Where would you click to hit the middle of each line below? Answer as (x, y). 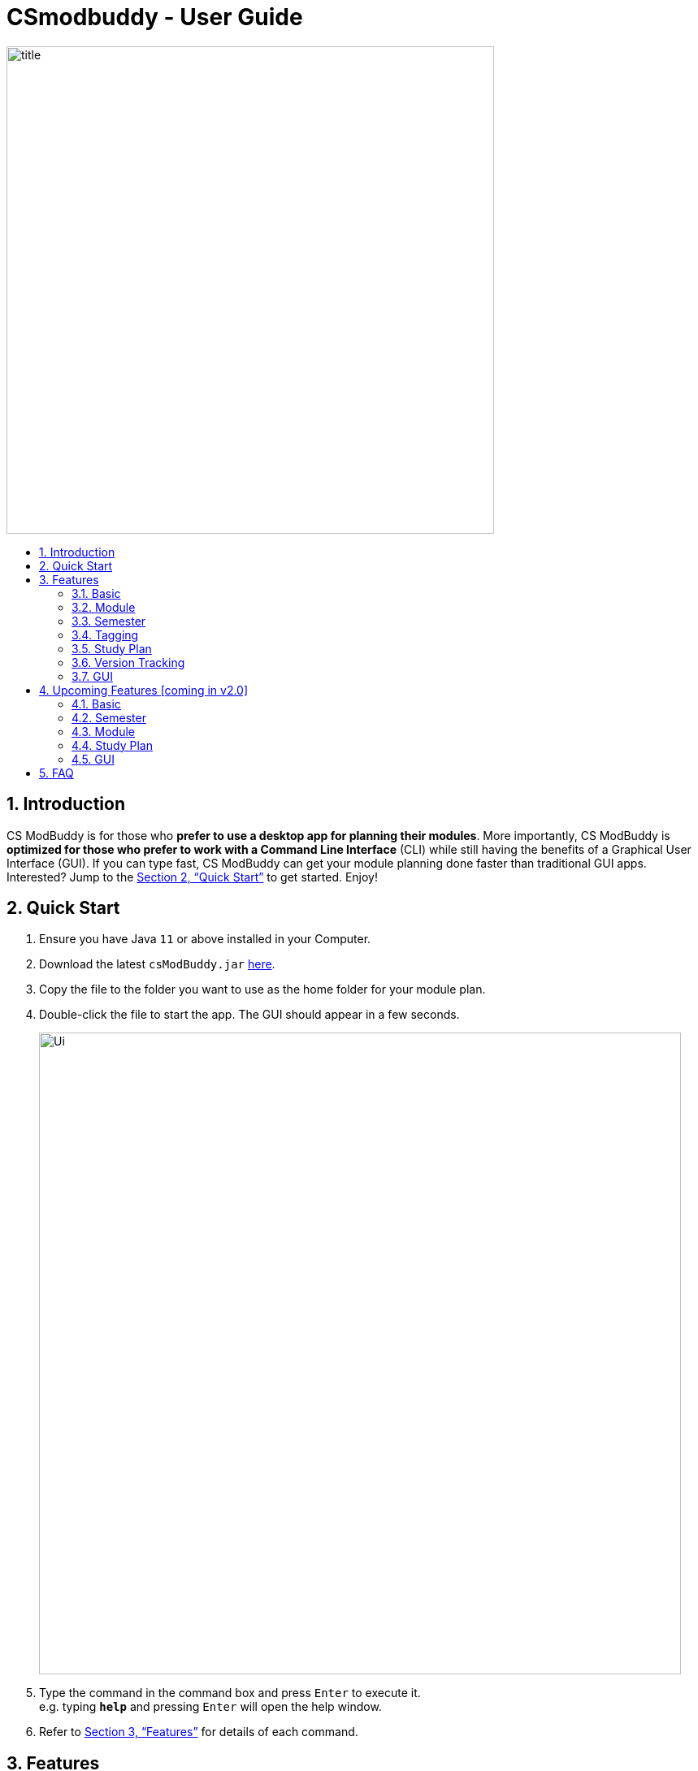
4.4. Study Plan (112, 745)
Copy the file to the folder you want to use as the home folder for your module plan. (262, 989)
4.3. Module (103, 731)
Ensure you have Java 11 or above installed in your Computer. (205, 939)
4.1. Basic (96, 704)
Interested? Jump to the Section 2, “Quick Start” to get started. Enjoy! (193, 877)
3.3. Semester (109, 621)
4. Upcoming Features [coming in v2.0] (144, 690)
